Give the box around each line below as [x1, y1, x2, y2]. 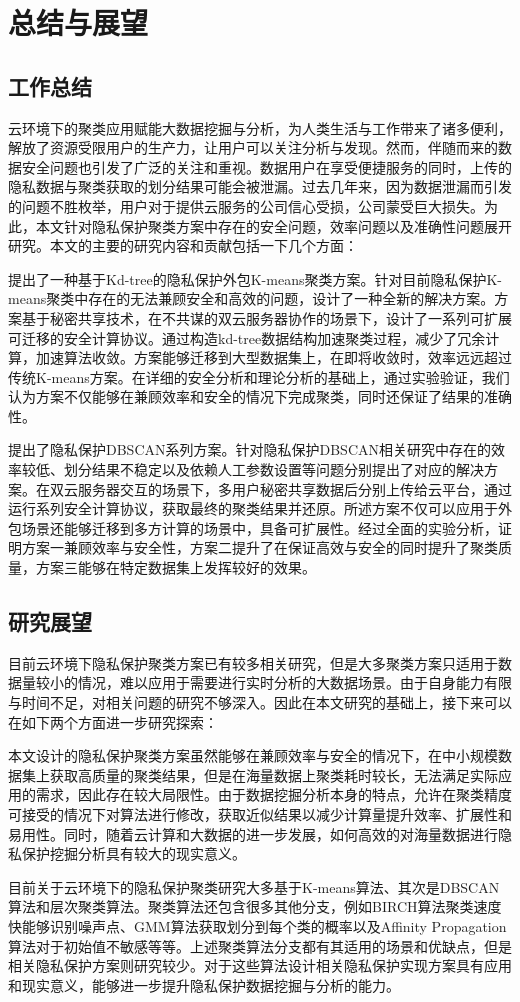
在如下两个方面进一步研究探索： [8, 711, 218, 732]
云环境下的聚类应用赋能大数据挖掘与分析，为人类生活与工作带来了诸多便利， [8, 117, 512, 138]
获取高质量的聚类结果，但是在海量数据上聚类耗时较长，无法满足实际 [49, 764, 498, 785]
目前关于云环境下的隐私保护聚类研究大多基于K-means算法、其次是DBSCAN [8, 876, 500, 897]
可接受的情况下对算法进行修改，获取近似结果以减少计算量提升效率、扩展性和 [8, 804, 512, 824]
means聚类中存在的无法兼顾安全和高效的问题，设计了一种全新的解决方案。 [8, 288, 495, 309]
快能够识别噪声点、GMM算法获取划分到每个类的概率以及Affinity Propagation [8, 915, 507, 936]
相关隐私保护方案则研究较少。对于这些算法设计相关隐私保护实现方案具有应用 [8, 955, 512, 976]
